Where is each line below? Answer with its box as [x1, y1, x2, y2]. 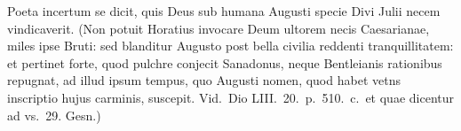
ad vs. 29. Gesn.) [7, 105, 101, 124]
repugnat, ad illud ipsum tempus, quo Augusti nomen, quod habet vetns [7, 71, 401, 89]
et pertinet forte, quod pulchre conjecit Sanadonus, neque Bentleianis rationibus [7, 53, 442, 72]
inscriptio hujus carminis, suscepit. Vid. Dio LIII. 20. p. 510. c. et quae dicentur [7, 88, 454, 106]
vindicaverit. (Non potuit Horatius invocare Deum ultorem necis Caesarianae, [7, 19, 430, 37]
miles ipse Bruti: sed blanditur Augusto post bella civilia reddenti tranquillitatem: [7, 36, 454, 55]
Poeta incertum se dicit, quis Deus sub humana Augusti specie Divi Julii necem [7, 2, 441, 19]
